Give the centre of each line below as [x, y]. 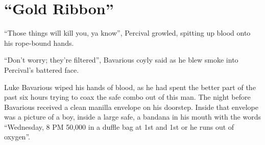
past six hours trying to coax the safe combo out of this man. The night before [127, 97]
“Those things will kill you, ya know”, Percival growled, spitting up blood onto [127, 33]
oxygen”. [17, 137]
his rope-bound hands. [39, 42]
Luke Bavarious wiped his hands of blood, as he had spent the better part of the [130, 87]
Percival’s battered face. [42, 69]
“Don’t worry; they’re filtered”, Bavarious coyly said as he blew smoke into [121, 60]
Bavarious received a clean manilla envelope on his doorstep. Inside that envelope [131, 107]
